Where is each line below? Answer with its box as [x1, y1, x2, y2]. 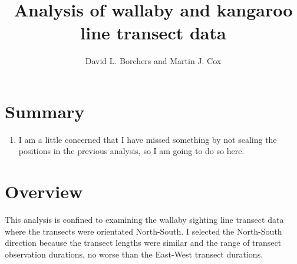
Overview [5, 179, 83, 203]
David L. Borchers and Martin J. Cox [85, 55, 222, 67]
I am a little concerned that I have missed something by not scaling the [18, 133, 277, 145]
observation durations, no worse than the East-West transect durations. [5, 248, 263, 260]
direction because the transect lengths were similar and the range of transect [5, 236, 282, 249]
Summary [5, 99, 85, 123]
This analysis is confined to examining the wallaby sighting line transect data [5, 213, 284, 226]
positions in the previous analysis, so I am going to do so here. [18, 145, 245, 157]
